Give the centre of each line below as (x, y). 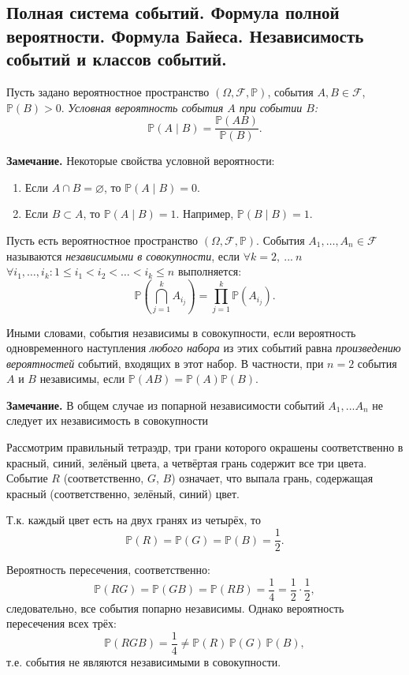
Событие (27, 478)
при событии (271, 107)
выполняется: (210, 271)
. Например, (205, 214)
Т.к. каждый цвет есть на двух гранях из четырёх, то (134, 520)
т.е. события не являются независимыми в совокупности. (144, 662)
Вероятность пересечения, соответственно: (108, 570)
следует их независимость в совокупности (108, 420)
